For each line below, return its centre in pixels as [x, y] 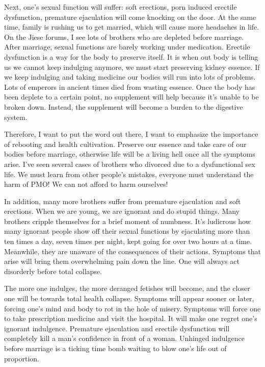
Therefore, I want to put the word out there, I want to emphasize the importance [131, 134]
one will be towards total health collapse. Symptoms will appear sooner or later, [129, 298]
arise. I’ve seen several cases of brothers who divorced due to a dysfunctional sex [130, 164]
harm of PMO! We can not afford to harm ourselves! [86, 184]
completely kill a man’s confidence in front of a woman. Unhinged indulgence [124, 338]
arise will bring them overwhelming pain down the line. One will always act [122, 261]
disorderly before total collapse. [53, 271]
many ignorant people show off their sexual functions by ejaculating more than [127, 231]
